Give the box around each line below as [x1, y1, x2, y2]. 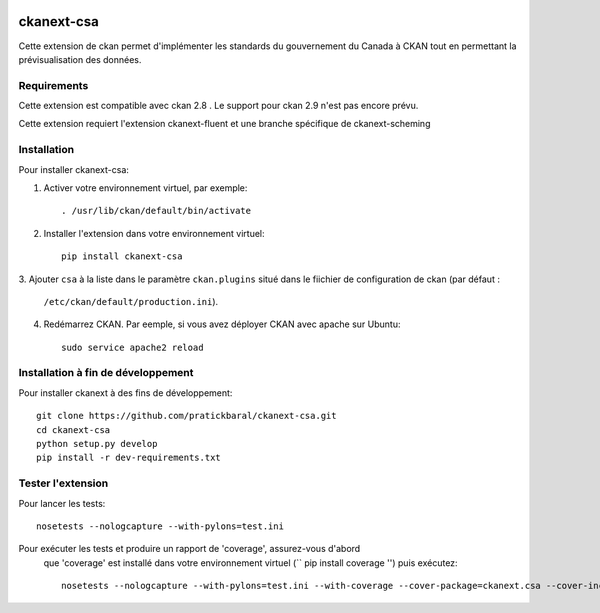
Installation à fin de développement [18, 366, 194, 380]
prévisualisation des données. [18, 53, 142, 65]
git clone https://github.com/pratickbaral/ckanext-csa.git [36, 410, 337, 422]
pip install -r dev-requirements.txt [36, 452, 222, 464]
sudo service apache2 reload [61, 341, 204, 353]
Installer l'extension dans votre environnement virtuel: [43, 227, 265, 239]
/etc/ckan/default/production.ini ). [43, 295, 219, 307]
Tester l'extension [18, 476, 109, 490]
